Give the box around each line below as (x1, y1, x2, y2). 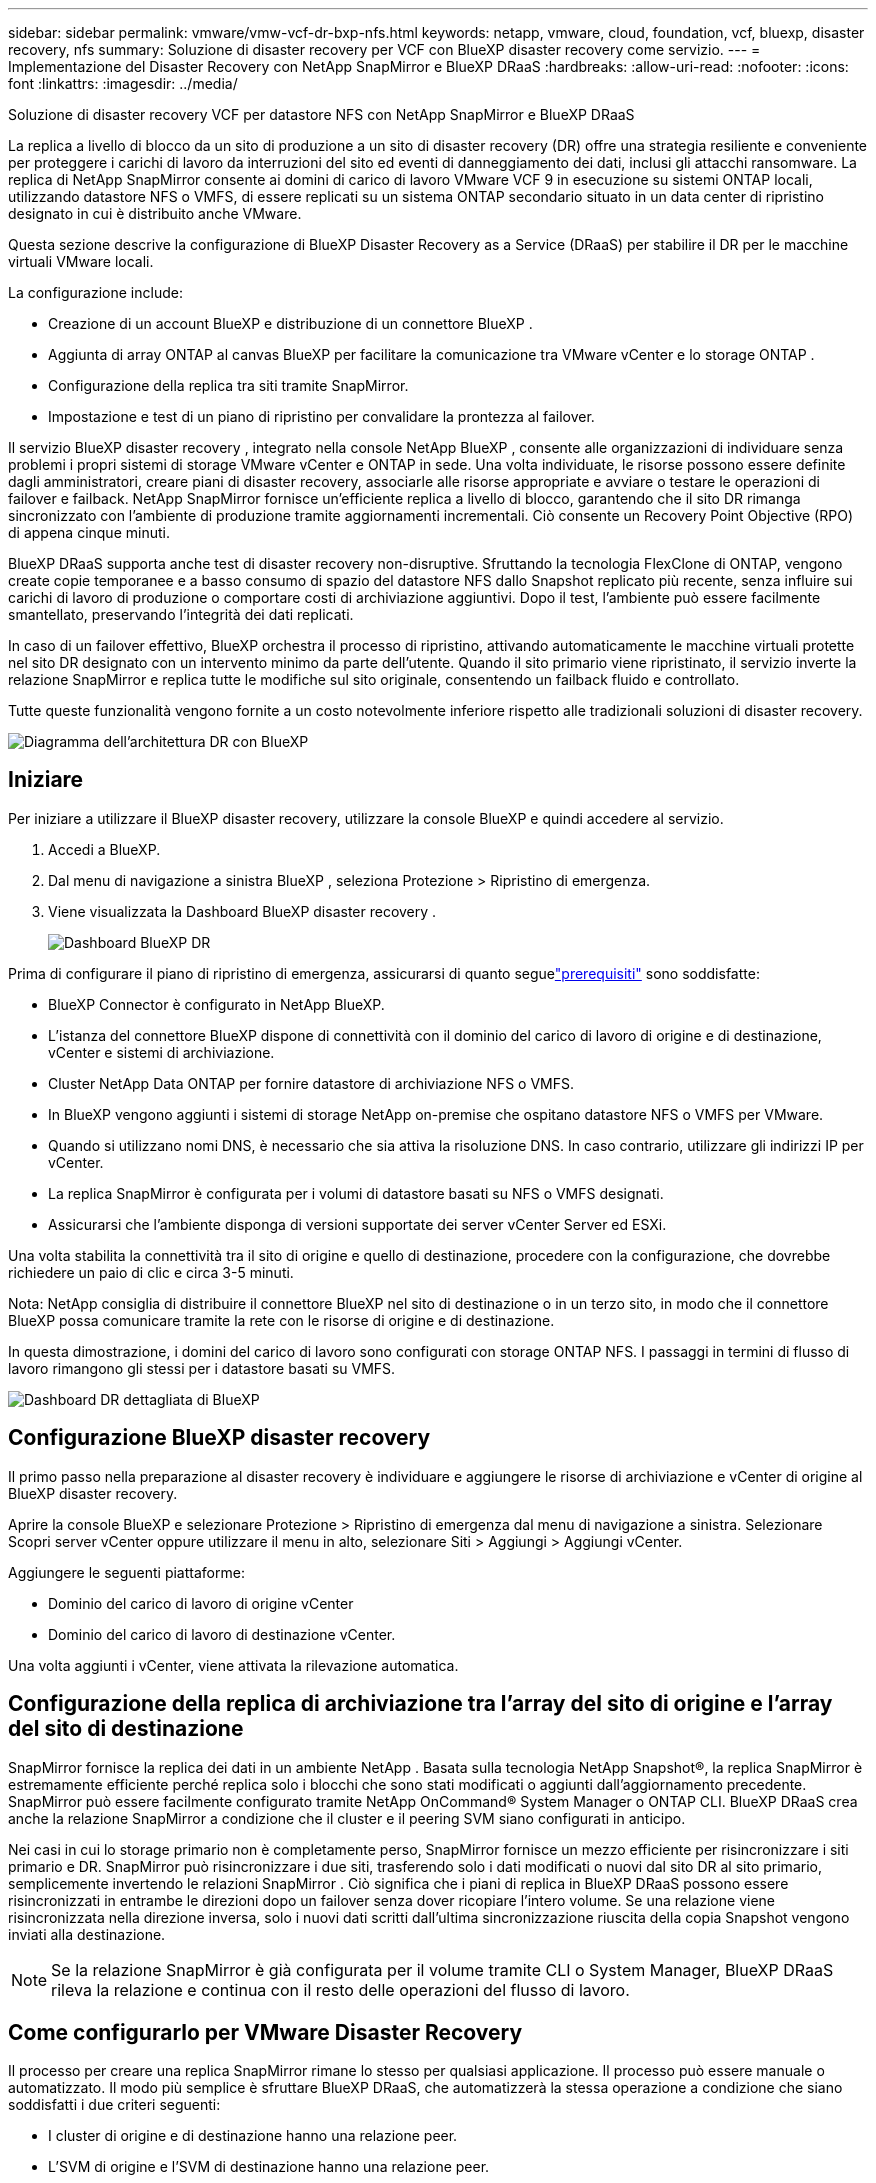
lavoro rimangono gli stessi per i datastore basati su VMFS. (8, 1359, 396, 1377)
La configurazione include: (8, 284, 183, 301)
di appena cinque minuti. (8, 524, 170, 541)
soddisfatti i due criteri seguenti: (8, 2096, 221, 2114)
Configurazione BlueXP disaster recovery (8, 1425, 431, 1451)
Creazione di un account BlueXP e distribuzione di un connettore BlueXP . (48, 315, 533, 332)
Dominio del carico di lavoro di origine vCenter (48, 1594, 354, 1612)
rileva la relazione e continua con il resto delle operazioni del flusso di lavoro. (51, 1979, 630, 2000)
